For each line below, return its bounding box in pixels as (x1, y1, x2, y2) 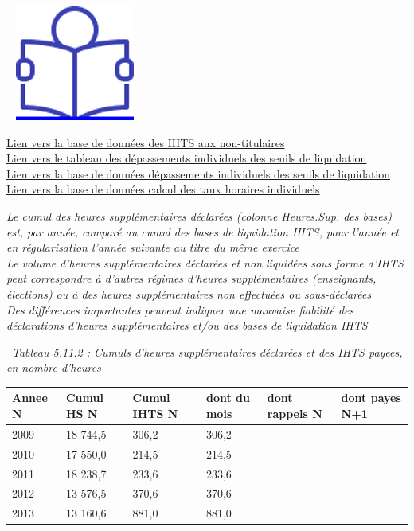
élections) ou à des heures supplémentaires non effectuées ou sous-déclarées (6, 285, 372, 302)
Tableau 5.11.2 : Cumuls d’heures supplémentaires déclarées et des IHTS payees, (12, 343, 403, 360)
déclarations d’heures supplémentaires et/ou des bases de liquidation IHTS (6, 317, 368, 334)
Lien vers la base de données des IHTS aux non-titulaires (6, 134, 285, 150)
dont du (205, 389, 250, 406)
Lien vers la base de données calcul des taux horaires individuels (6, 181, 320, 197)
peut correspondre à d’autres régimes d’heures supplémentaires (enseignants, (6, 270, 377, 287)
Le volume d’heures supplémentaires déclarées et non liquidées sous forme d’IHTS (6, 254, 404, 271)
